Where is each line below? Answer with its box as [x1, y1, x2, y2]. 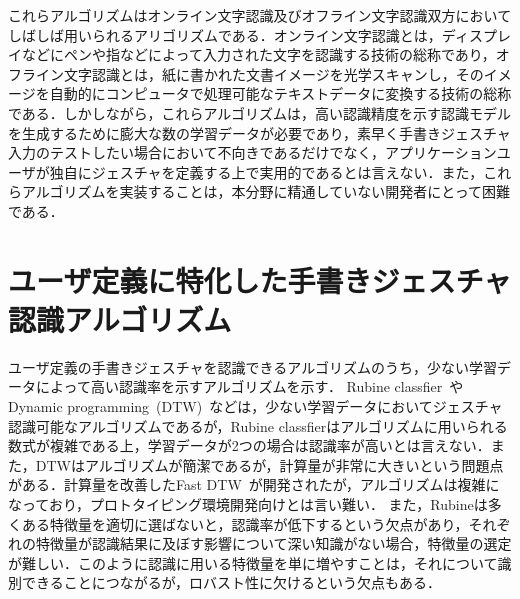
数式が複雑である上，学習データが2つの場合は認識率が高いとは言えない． [8, 435, 491, 456]
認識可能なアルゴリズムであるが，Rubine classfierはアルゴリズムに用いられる [8, 415, 508, 436]
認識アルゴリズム [8, 298, 232, 339]
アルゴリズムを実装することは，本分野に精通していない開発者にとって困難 [21, 181, 511, 202]
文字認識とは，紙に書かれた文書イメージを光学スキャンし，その [63, 63, 484, 84]
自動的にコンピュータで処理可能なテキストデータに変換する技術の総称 [49, 83, 512, 104]
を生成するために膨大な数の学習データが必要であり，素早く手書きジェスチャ [8, 122, 511, 143]
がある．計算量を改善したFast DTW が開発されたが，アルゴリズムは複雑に [8, 474, 500, 495]
